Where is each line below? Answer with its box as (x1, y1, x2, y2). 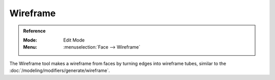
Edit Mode (63, 37, 85, 43)
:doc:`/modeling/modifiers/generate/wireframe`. (9, 67, 111, 73)
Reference (23, 28, 46, 34)
